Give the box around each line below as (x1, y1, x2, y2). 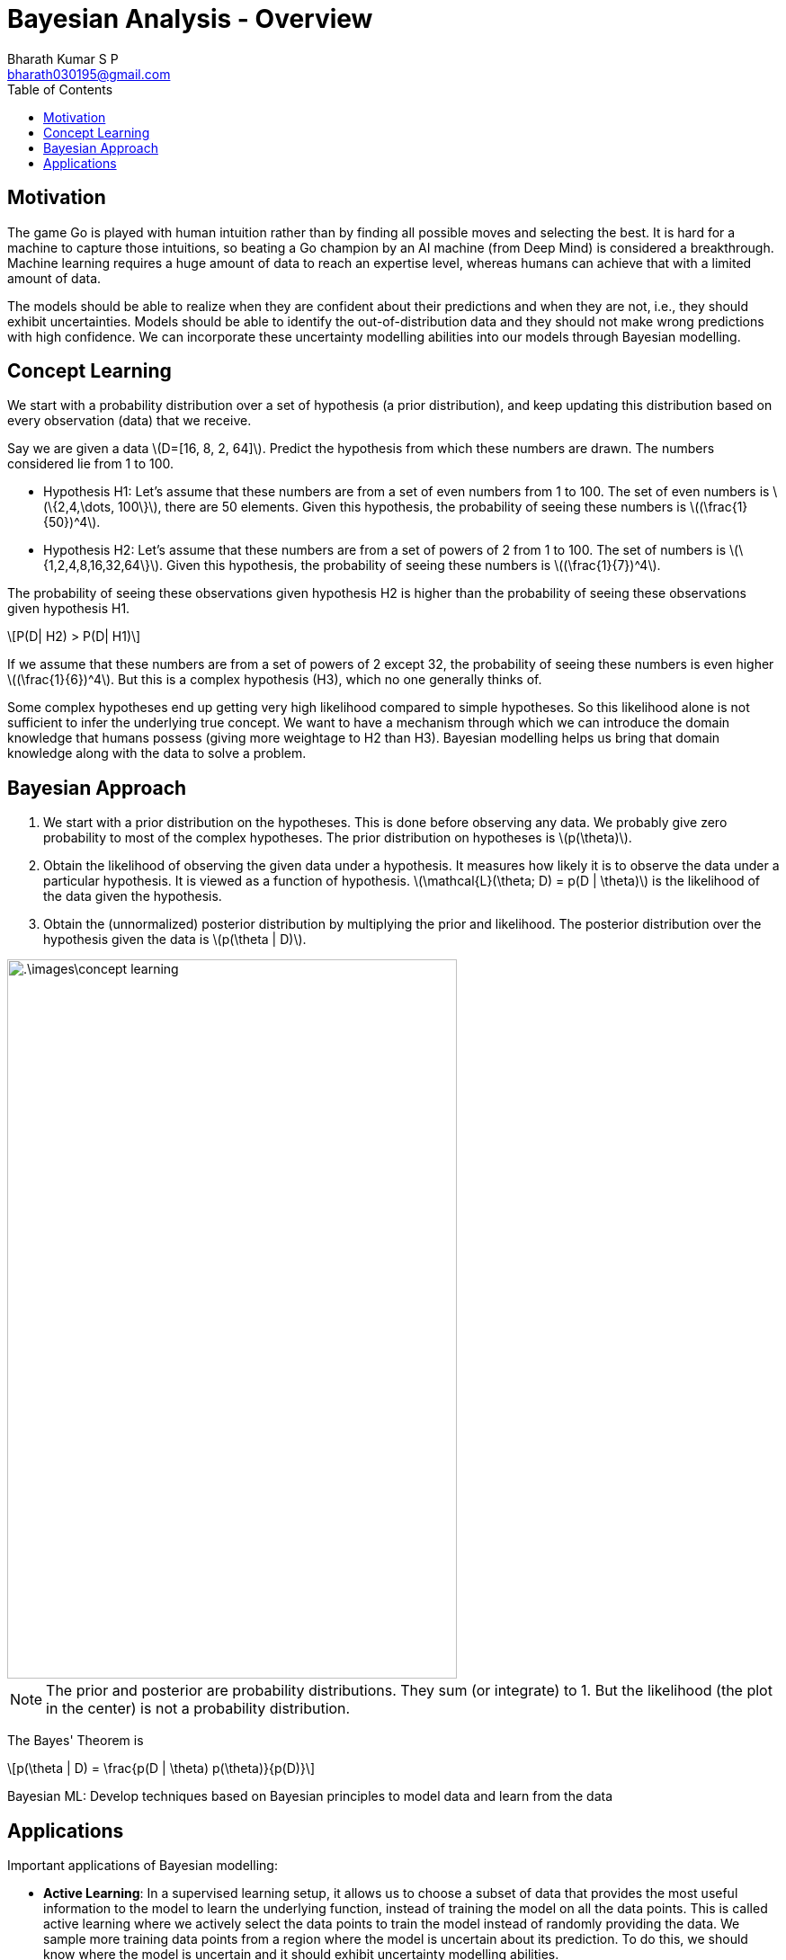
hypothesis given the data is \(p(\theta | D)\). (43, 931, 307, 948)
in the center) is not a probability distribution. (46, 1699, 351, 1718)
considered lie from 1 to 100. (7, 456, 174, 472)
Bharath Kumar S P (7, 50, 119, 67)
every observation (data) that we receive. (7, 413, 252, 429)
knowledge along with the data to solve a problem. (7, 745, 307, 762)
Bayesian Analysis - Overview (7, 4, 373, 34)
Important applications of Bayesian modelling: (7, 1858, 278, 1874)
